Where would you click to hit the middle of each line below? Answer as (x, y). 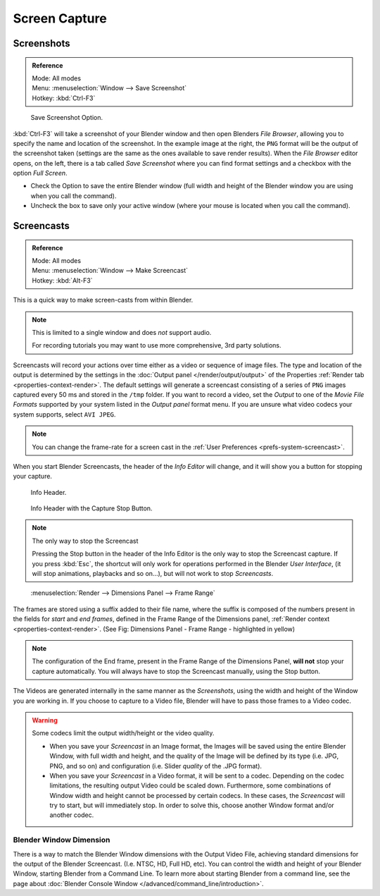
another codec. (72, 815)
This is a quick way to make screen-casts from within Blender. (103, 300)
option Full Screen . (40, 173)
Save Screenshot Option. (67, 118)
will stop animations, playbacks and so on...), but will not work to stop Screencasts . (153, 574)
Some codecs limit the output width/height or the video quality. (123, 733)
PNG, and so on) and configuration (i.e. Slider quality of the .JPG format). (156, 766)
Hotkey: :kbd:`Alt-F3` (62, 280)
